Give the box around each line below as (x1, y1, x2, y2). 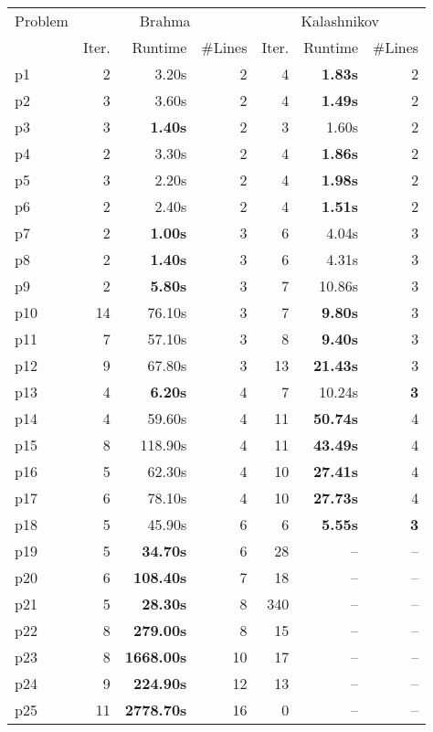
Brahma (139, 10, 191, 31)
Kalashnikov (301, 10, 380, 31)
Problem (15, 10, 69, 31)
